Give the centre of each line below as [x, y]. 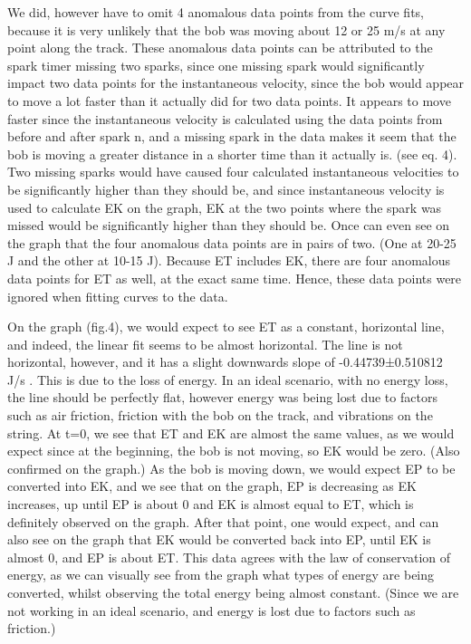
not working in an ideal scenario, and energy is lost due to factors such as [211, 610]
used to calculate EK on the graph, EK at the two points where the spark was [225, 207]
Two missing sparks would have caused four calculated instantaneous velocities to [233, 172]
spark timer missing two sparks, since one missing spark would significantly [216, 65]
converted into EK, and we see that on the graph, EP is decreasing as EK [212, 486]
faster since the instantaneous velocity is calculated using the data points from [225, 118]
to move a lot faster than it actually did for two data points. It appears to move [229, 100]
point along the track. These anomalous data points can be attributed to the [220, 48]
